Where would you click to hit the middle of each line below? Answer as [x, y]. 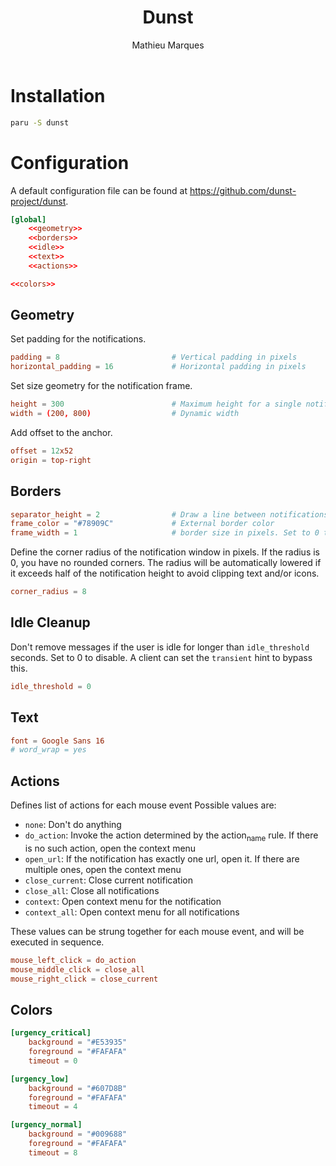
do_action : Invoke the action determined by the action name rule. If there [171, 836]
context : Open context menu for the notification [123, 901]
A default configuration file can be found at [99, 190]
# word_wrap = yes [48, 750]
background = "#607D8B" [78, 1088]
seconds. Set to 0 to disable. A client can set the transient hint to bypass [161, 657]
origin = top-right [51, 460]
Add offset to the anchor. [61, 432]
